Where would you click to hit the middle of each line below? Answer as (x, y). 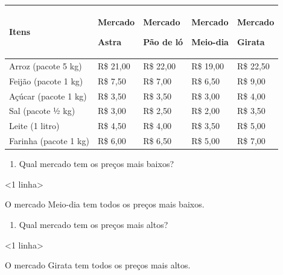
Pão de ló (163, 42)
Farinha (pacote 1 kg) (49, 141)
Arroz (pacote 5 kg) (46, 65)
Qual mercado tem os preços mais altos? (94, 225)
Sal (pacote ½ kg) (42, 111)
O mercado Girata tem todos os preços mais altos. (98, 265)
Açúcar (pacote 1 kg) (48, 96)
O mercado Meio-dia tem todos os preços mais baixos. (105, 204)
